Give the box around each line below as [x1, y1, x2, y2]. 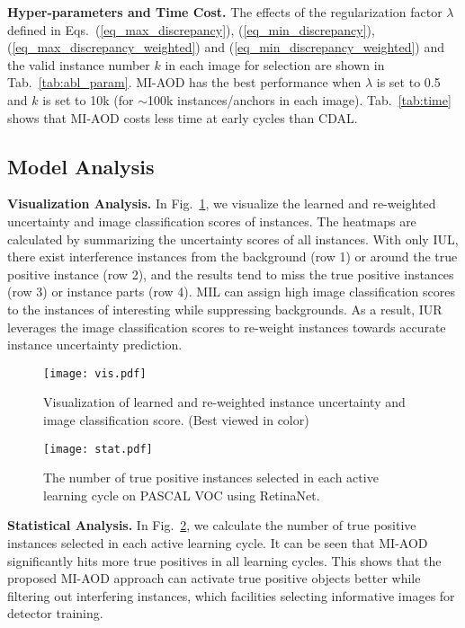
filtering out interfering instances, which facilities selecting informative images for [7, 586, 455, 605]
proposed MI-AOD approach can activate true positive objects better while [7, 569, 421, 588]
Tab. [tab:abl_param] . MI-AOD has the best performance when [7, 73, 362, 92]
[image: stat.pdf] [43, 442, 153, 456]
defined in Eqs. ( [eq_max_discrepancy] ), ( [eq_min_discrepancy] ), [7, 20, 375, 39]
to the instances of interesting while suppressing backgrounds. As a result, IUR [7, 299, 443, 318]
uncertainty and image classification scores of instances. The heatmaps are [7, 211, 416, 230]
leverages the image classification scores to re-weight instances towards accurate [7, 317, 446, 336]
